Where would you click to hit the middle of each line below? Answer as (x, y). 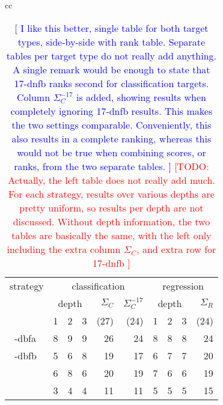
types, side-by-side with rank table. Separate (112, 41)
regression (183, 285)
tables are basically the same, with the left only (112, 235)
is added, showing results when (141, 97)
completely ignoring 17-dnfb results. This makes (112, 111)
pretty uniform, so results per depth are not (112, 207)
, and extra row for (176, 249)
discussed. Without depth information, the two (112, 221)
